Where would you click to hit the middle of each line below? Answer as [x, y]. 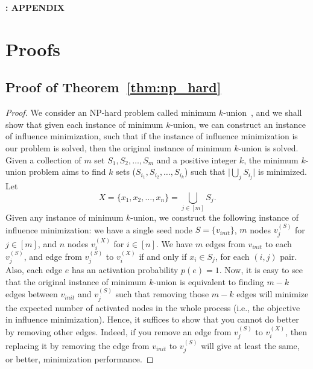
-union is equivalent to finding [209, 281]
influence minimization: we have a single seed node [99, 229]
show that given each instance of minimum [84, 124]
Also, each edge [34, 270]
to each [278, 243]
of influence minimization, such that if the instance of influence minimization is [152, 136]
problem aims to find [67, 172]
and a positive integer [197, 159]
